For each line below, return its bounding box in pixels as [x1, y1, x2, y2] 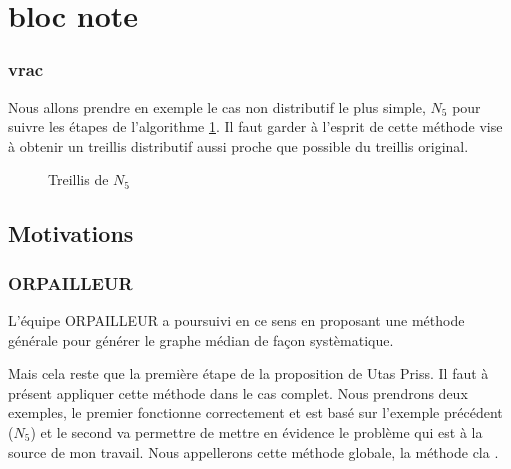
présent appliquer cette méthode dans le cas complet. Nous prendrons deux [8, 382, 468, 403]
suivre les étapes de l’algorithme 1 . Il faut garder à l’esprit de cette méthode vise [8, 116, 503, 137]
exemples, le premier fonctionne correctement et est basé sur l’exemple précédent [8, 402, 503, 423]
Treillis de [48, 169, 109, 190]
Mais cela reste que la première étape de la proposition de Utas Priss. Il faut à [8, 363, 489, 384]
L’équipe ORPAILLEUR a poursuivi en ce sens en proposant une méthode [8, 309, 465, 330]
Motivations [8, 218, 134, 249]
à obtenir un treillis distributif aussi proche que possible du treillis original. [8, 135, 469, 156]
